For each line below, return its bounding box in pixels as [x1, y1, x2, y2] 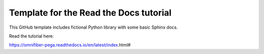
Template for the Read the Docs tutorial [9, 7, 172, 18]
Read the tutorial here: [9, 33, 54, 39]
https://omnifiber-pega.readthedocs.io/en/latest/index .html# [9, 42, 131, 48]
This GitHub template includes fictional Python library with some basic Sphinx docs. [9, 24, 178, 30]
